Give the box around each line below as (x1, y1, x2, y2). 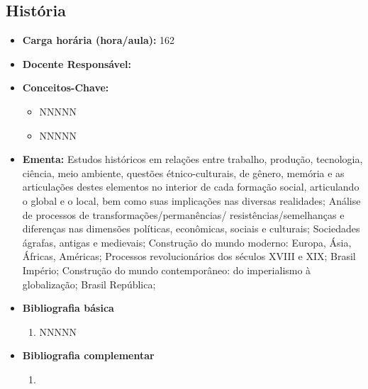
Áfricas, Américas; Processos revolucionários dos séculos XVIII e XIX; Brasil (22, 249, 356, 264)
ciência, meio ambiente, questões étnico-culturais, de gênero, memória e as (22, 165, 345, 180)
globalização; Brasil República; (22, 276, 156, 291)
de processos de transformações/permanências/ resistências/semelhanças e (22, 207, 345, 222)
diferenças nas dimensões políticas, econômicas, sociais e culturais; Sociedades (22, 221, 360, 236)
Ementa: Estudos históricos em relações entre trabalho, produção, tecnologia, (22, 152, 363, 167)
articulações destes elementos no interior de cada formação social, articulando (22, 179, 359, 194)
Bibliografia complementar (22, 348, 155, 363)
